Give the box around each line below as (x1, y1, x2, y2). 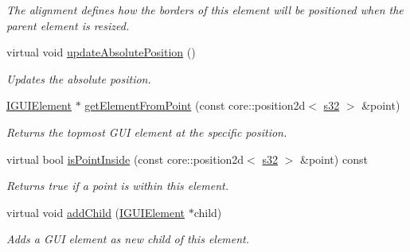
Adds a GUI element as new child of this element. (6, 231, 250, 247)
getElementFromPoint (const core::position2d (84, 97, 306, 114)
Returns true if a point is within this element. (6, 177, 228, 194)
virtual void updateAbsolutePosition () (6, 44, 196, 60)
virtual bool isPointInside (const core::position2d (6, 150, 244, 167)
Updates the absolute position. (6, 70, 151, 87)
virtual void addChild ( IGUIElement (6, 204, 185, 220)
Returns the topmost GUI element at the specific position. (6, 123, 287, 140)
